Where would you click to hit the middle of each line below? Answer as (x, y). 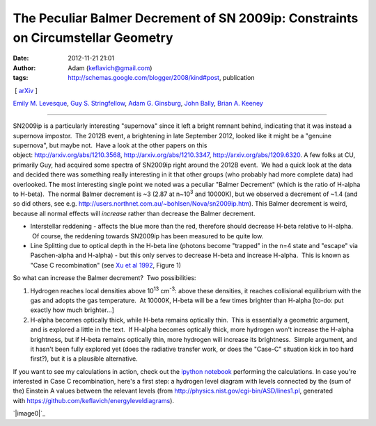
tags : (21, 78)
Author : (24, 68)
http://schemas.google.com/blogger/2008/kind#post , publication (161, 78)
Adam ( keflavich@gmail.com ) (110, 68)
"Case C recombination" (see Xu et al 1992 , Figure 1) (105, 265)
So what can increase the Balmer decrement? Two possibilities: (104, 278)
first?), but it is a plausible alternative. (84, 359)
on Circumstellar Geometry (93, 38)
